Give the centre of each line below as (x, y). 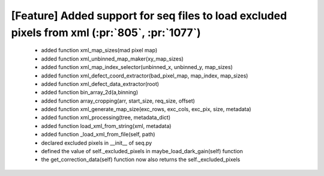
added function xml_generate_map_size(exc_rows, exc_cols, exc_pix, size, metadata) (146, 109)
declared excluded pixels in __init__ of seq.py (97, 143)
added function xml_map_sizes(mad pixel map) (99, 50)
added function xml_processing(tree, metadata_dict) (106, 118)
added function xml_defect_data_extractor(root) (100, 83)
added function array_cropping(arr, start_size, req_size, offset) (118, 101)
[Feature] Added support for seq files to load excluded (149, 16)
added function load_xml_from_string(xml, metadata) (106, 126)
